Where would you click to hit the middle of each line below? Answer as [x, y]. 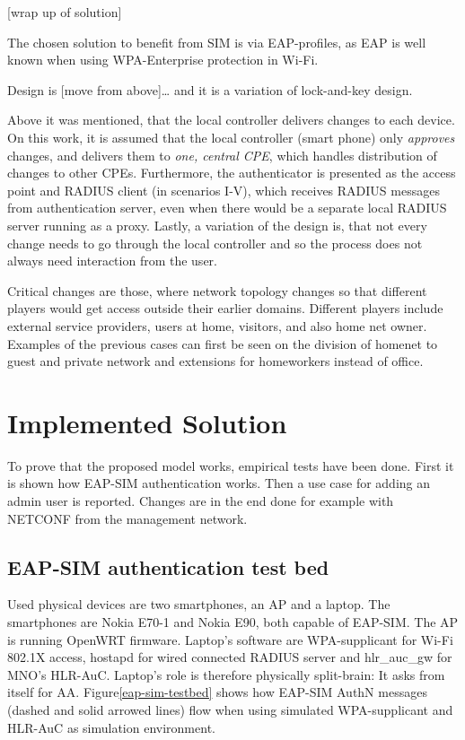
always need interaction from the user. [112, 261]
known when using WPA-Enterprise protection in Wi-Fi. [163, 60]
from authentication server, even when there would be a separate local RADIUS [227, 208]
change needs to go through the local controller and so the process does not [215, 243]
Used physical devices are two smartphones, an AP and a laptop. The [199, 604]
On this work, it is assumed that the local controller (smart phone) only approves [231, 137]
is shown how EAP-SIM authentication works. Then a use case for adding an [219, 483]
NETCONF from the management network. [127, 518]
